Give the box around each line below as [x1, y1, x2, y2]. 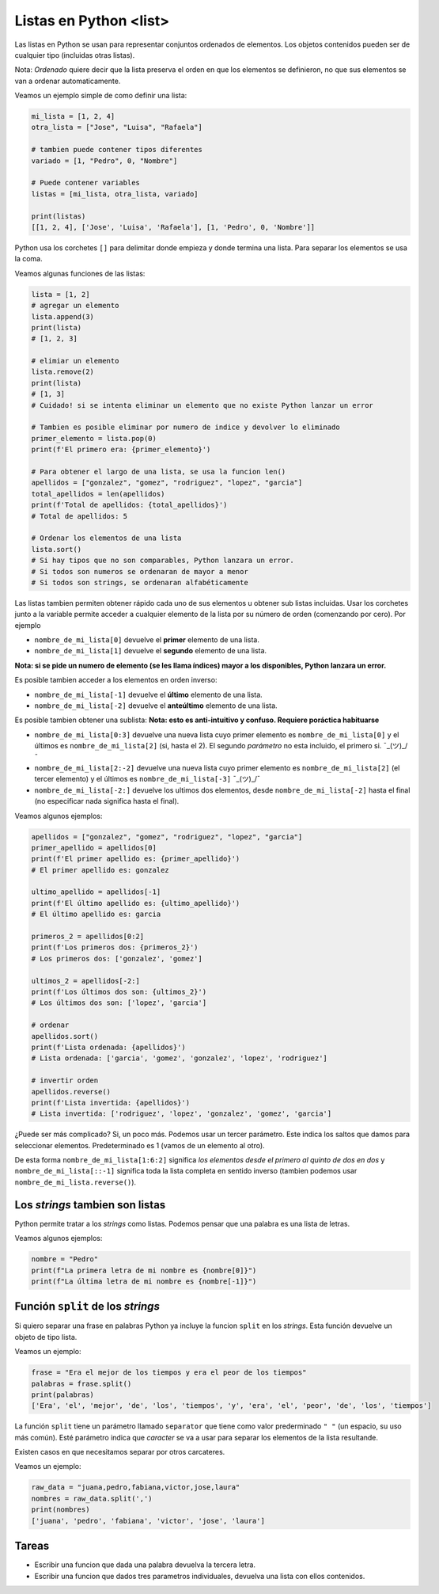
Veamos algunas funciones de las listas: [14, 268, 146, 278]
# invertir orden [31, 1076, 99, 1085]
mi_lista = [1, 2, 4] [31, 112, 115, 121]
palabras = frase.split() [31, 1379, 132, 1388]
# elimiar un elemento [31, 356, 119, 366]
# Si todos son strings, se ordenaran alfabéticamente [31, 578, 248, 587]
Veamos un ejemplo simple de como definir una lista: [14, 91, 187, 101]
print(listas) [31, 211, 86, 221]
